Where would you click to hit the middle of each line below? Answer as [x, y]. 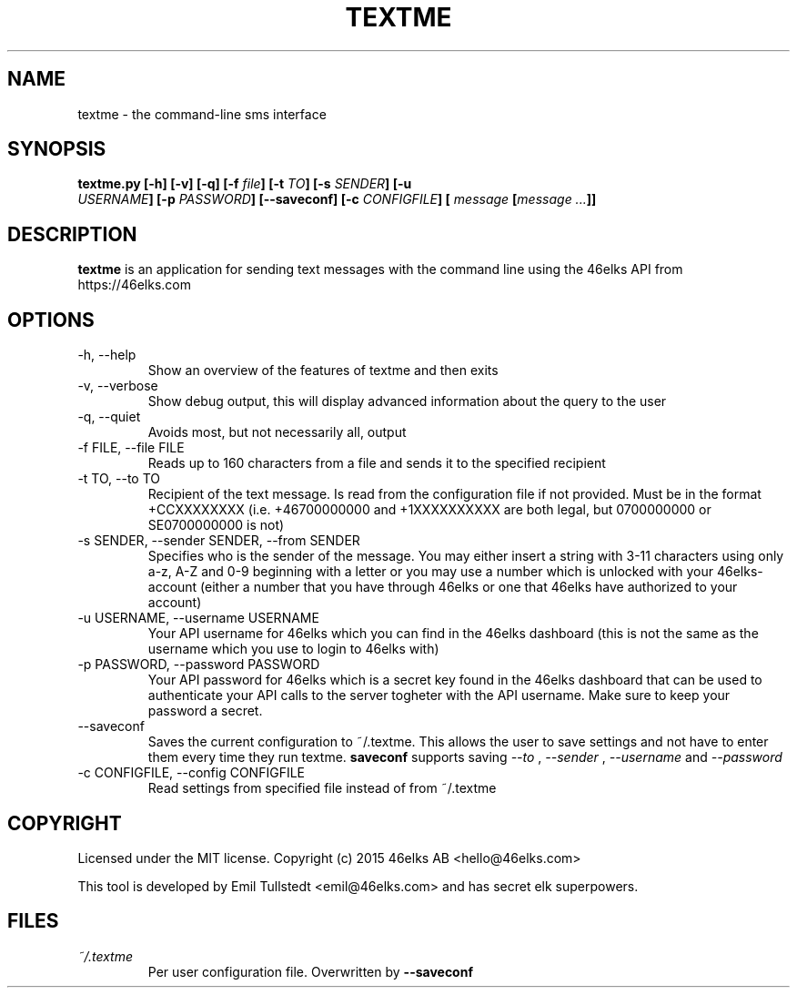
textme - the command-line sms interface [202, 114]
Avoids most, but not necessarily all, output [277, 432]
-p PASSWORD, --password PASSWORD [199, 665]
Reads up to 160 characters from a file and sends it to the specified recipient [377, 463]
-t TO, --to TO [119, 479]
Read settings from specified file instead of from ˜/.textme [322, 788]
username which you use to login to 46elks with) [293, 649]
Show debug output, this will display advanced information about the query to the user [407, 401]
